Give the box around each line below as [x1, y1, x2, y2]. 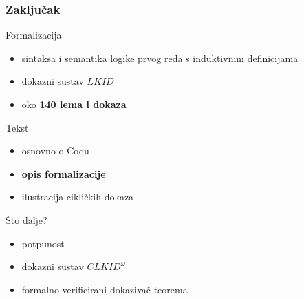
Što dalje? [6, 212, 47, 227]
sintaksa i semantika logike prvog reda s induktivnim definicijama [21, 50, 298, 65]
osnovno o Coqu [21, 143, 89, 158]
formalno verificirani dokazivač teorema [21, 282, 188, 296]
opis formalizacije [21, 166, 106, 181]
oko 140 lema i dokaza [21, 97, 127, 111]
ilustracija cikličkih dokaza [21, 189, 134, 204]
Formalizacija [6, 28, 62, 42]
